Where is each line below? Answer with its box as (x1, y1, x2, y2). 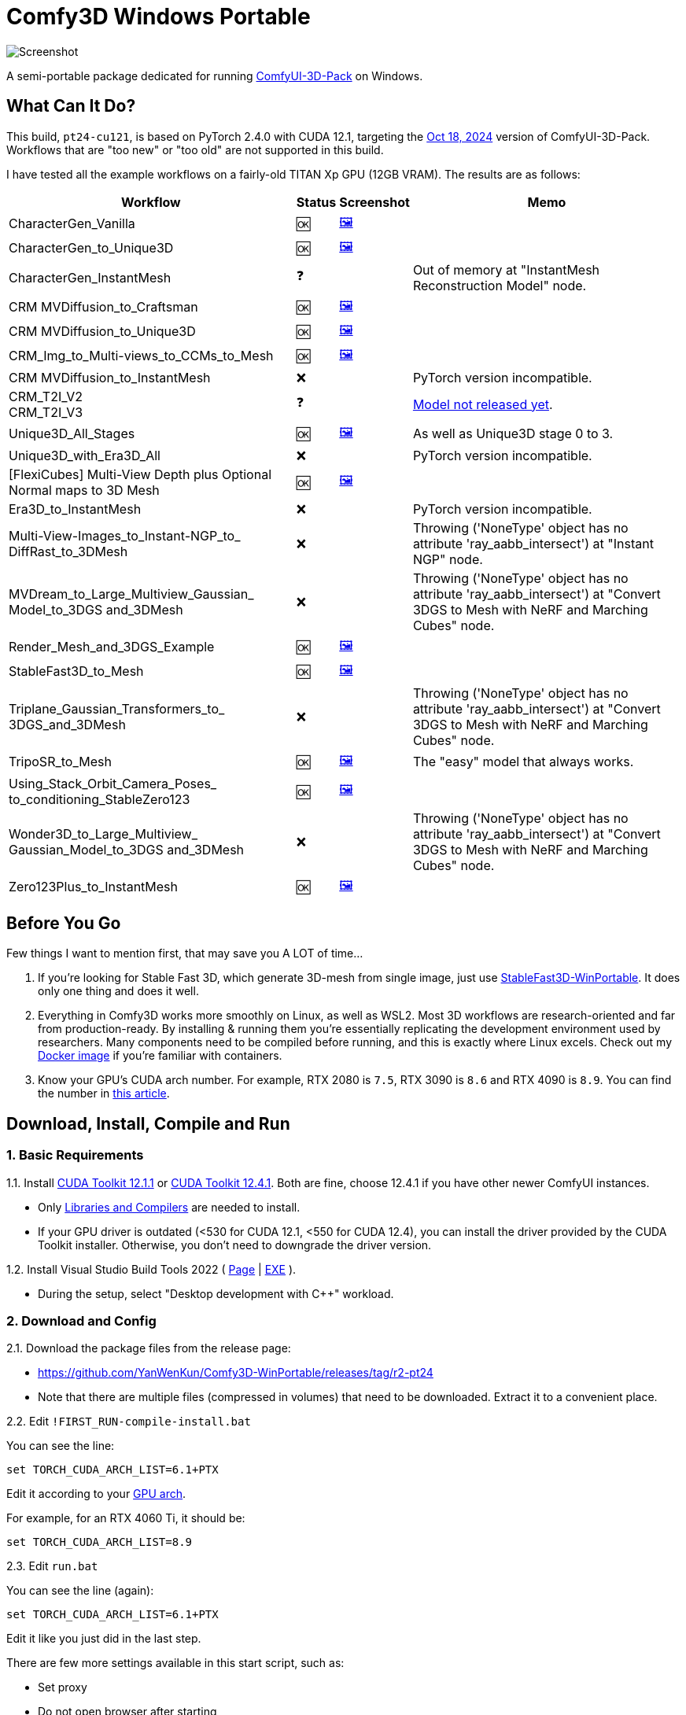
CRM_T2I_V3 (9, 404, 83, 420)
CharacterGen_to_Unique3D (9, 240, 174, 256)
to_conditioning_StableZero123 (9, 791, 190, 807)
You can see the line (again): (6, 1584, 154, 1598)
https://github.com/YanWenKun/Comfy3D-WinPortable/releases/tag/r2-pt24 (38, 1366, 433, 1380)
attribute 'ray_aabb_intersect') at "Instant (412, 535, 654, 551)
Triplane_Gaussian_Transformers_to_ (9, 700, 225, 717)
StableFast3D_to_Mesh (9, 663, 144, 680)
